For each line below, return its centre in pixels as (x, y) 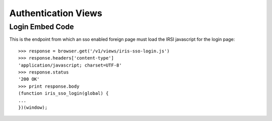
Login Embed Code (42, 27)
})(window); (33, 107)
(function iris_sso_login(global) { (63, 94)
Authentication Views (56, 13)
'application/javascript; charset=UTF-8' (70, 65)
